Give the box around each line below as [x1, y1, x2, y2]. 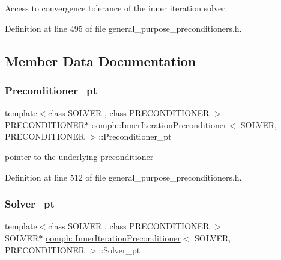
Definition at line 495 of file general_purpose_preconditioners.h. [5, 22, 242, 34]
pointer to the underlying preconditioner [5, 150, 154, 162]
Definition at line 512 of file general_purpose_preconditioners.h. [5, 170, 242, 183]
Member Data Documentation [5, 51, 196, 70]
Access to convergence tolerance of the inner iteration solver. [5, 2, 228, 14]
